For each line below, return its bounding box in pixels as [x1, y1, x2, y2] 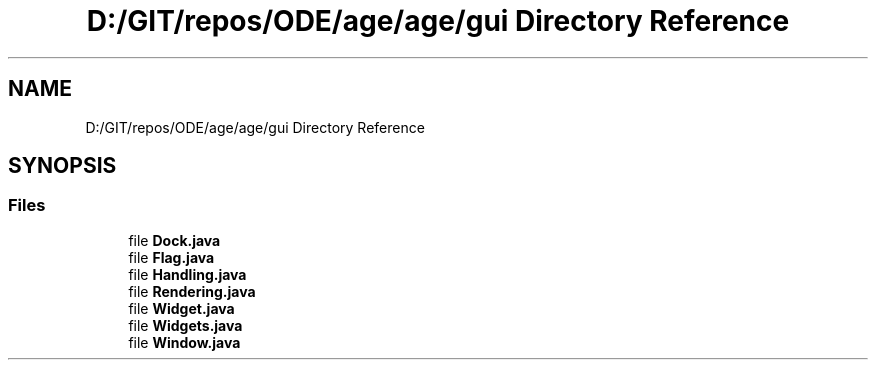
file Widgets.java [128, 316, 243, 334]
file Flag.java [128, 248, 215, 266]
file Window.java [128, 333, 241, 351]
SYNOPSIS [8, 153, 117, 179]
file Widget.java [128, 299, 235, 317]
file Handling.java [128, 265, 247, 283]
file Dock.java [128, 231, 221, 249]
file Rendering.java [128, 282, 256, 300]
